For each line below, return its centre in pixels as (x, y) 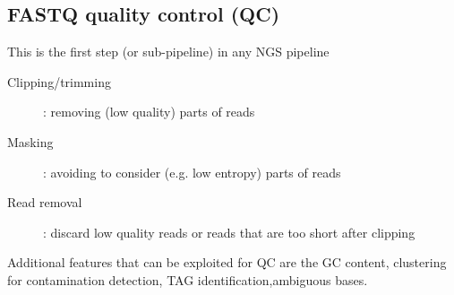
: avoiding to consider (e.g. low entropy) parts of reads (192, 172)
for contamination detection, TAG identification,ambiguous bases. (188, 279)
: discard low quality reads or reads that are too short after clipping (229, 232)
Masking (30, 141)
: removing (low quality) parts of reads (149, 112)
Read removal (45, 202)
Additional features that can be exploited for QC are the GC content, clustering (227, 262)
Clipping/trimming (59, 81)
